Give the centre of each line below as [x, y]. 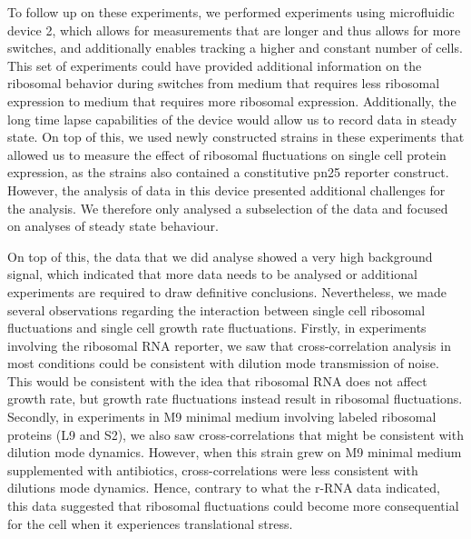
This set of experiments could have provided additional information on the [215, 65]
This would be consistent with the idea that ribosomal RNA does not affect [217, 380]
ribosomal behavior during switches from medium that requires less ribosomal [224, 83]
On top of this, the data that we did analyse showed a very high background [220, 256]
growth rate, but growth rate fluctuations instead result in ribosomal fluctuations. [235, 399]
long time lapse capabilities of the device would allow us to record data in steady [232, 119]
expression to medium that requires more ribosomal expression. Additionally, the [232, 100]
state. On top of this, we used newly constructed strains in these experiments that [236, 137]
